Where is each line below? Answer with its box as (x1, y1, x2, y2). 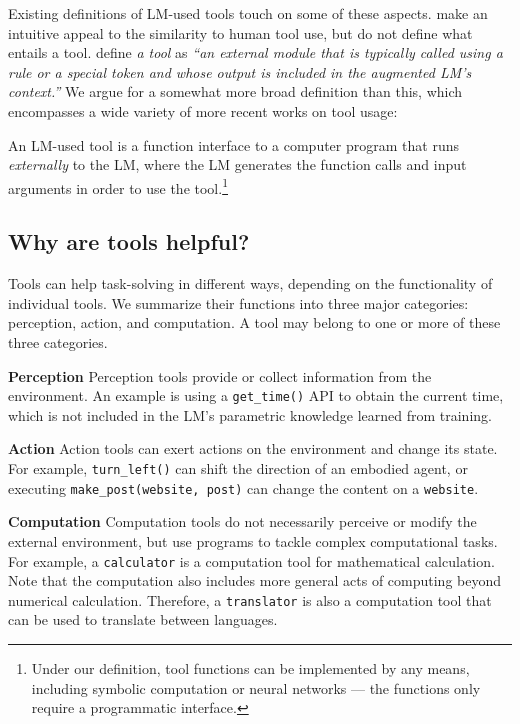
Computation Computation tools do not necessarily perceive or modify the (8, 511, 477, 532)
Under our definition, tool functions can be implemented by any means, (31, 658, 470, 679)
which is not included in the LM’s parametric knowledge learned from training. (8, 404, 492, 425)
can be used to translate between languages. (8, 609, 278, 630)
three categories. (8, 331, 108, 352)
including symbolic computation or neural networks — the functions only (31, 677, 481, 698)
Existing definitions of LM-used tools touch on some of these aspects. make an (8, 3, 488, 23)
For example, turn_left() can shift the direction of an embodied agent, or (8, 458, 468, 479)
